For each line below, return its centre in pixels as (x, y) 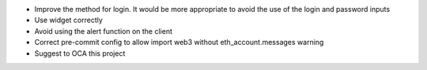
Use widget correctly (68, 20)
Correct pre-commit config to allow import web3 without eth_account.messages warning (179, 42)
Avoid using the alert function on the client (104, 31)
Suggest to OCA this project (80, 53)
